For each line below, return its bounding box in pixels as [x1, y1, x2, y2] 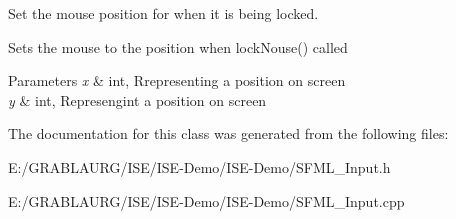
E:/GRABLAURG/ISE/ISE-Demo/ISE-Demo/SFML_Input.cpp [8, 190, 405, 211]
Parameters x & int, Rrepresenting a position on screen [8, 70, 346, 91]
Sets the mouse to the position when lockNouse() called [8, 36, 348, 57]
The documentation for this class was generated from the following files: [8, 123, 449, 144]
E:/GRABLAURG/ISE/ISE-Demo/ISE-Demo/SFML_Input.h [8, 156, 391, 177]
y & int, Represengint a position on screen [8, 89, 267, 110]
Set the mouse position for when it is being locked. [8, 3, 319, 23]
